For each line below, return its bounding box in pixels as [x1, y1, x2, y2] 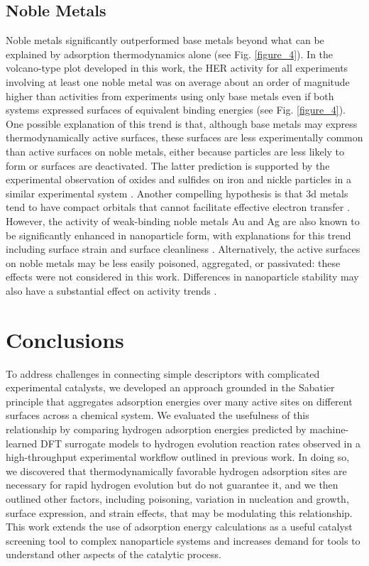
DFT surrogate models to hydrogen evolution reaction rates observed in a [40, 435, 360, 450]
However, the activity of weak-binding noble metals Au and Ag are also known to [6, 213, 360, 228]
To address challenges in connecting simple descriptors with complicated [6, 366, 320, 381]
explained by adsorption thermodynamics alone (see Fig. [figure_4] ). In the [6, 46, 334, 61]
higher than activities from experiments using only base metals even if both [6, 88, 334, 103]
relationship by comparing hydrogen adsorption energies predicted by [6, 421, 307, 436]
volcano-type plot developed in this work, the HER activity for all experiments [6, 60, 348, 75]
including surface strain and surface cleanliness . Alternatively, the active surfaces [6, 241, 360, 256]
